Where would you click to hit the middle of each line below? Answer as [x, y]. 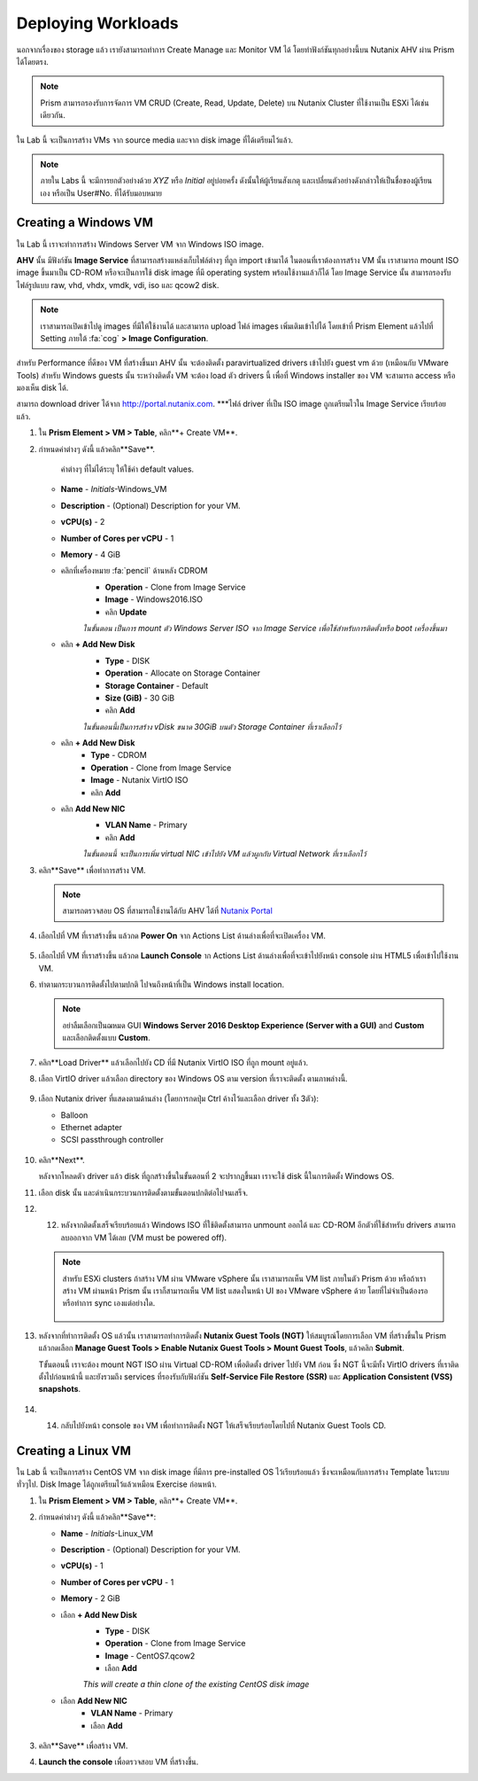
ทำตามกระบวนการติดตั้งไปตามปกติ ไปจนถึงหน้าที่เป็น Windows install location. [162, 984]
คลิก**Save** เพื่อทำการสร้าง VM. [92, 870]
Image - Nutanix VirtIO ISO [139, 780]
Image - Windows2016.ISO [154, 599]
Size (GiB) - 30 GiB [140, 698]
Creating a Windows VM [85, 223]
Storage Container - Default [157, 685]
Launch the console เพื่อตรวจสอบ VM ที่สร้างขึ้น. [119, 1762]
